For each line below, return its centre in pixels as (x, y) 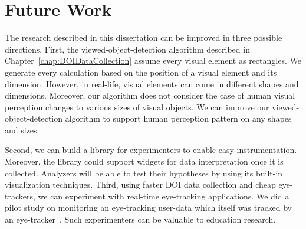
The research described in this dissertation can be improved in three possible (144, 37)
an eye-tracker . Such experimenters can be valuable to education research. (140, 219)
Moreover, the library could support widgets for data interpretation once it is (144, 161)
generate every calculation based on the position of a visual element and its (141, 72)
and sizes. (22, 130)
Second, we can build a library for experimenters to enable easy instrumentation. (151, 150)
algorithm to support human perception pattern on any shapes (178, 118)
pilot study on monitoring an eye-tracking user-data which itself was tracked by (148, 207)
